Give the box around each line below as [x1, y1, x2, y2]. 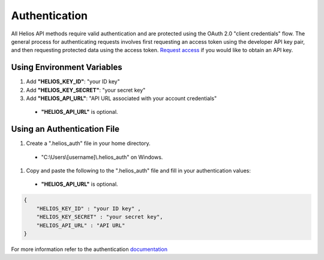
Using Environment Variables [11, 62, 122, 72]
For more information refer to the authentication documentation [11, 246, 168, 253]
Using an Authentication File [11, 124, 120, 134]
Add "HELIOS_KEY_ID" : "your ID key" [26, 78, 120, 85]
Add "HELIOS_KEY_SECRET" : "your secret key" [26, 86, 146, 93]
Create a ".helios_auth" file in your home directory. [26, 140, 151, 147]
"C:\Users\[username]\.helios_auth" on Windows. [41, 153, 163, 161]
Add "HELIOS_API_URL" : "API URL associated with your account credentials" [26, 95, 217, 102]
